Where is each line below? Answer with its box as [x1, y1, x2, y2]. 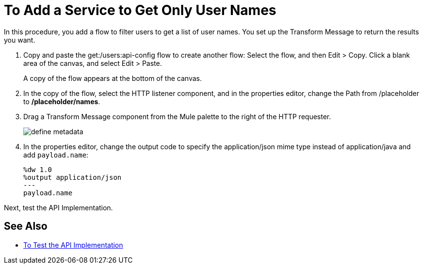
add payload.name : [23, 150, 89, 159]
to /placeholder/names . [23, 97, 100, 106]
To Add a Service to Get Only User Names [4, 2, 277, 18]
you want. [4, 35, 35, 44]
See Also [4, 220, 48, 233]
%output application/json [23, 173, 122, 181]
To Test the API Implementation [23, 240, 123, 249]
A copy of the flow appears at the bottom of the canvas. [23, 74, 202, 82]
